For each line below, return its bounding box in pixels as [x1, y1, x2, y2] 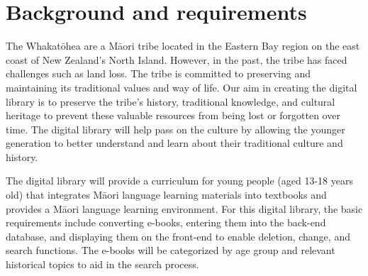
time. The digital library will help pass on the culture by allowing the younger [6, 121, 345, 136]
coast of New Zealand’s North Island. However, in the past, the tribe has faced [6, 52, 347, 67]
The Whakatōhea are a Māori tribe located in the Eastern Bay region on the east [6, 38, 360, 53]
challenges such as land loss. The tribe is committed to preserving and [6, 66, 311, 81]
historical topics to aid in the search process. [6, 257, 199, 272]
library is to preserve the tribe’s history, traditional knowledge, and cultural [6, 94, 335, 109]
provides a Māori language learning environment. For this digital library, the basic [6, 201, 363, 216]
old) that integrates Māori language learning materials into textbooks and [6, 187, 327, 202]
